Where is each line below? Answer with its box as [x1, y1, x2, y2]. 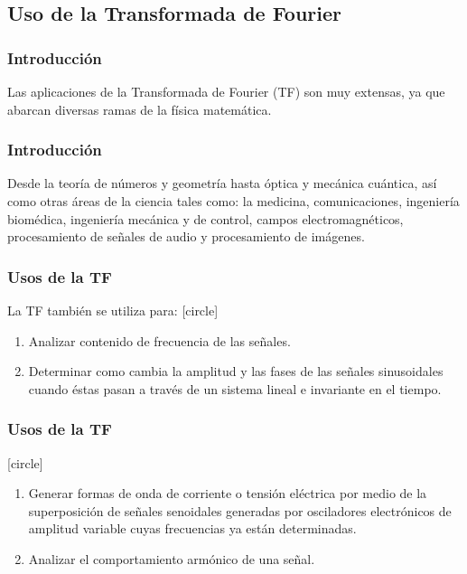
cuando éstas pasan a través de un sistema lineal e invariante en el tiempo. [28, 379, 442, 398]
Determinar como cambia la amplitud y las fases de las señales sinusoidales [28, 362, 444, 381]
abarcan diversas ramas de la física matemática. [7, 99, 272, 118]
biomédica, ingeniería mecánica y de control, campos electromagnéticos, [7, 209, 404, 228]
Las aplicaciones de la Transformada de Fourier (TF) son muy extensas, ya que [7, 82, 445, 100]
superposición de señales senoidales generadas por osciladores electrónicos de [28, 501, 452, 520]
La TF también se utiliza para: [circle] [7, 301, 219, 319]
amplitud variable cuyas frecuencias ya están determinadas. [28, 519, 357, 538]
